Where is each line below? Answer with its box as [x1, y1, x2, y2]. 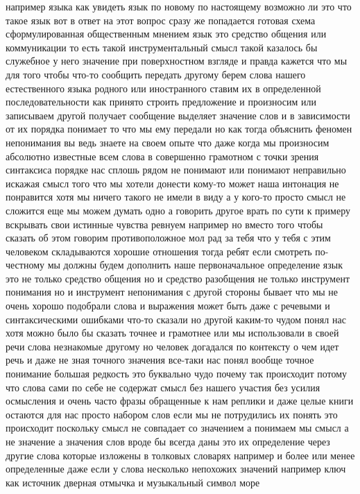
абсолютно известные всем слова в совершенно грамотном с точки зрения [6, 148, 319, 163]
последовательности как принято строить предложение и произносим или [6, 94, 316, 109]
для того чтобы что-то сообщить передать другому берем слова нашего [6, 67, 306, 81]
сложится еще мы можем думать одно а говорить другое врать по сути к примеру [6, 203, 350, 217]
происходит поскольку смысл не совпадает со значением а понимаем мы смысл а [6, 420, 349, 435]
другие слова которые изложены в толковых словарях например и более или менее [6, 448, 355, 462]
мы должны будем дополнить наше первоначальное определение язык [47, 257, 343, 272]
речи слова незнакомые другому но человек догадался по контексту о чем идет [6, 339, 339, 353]
